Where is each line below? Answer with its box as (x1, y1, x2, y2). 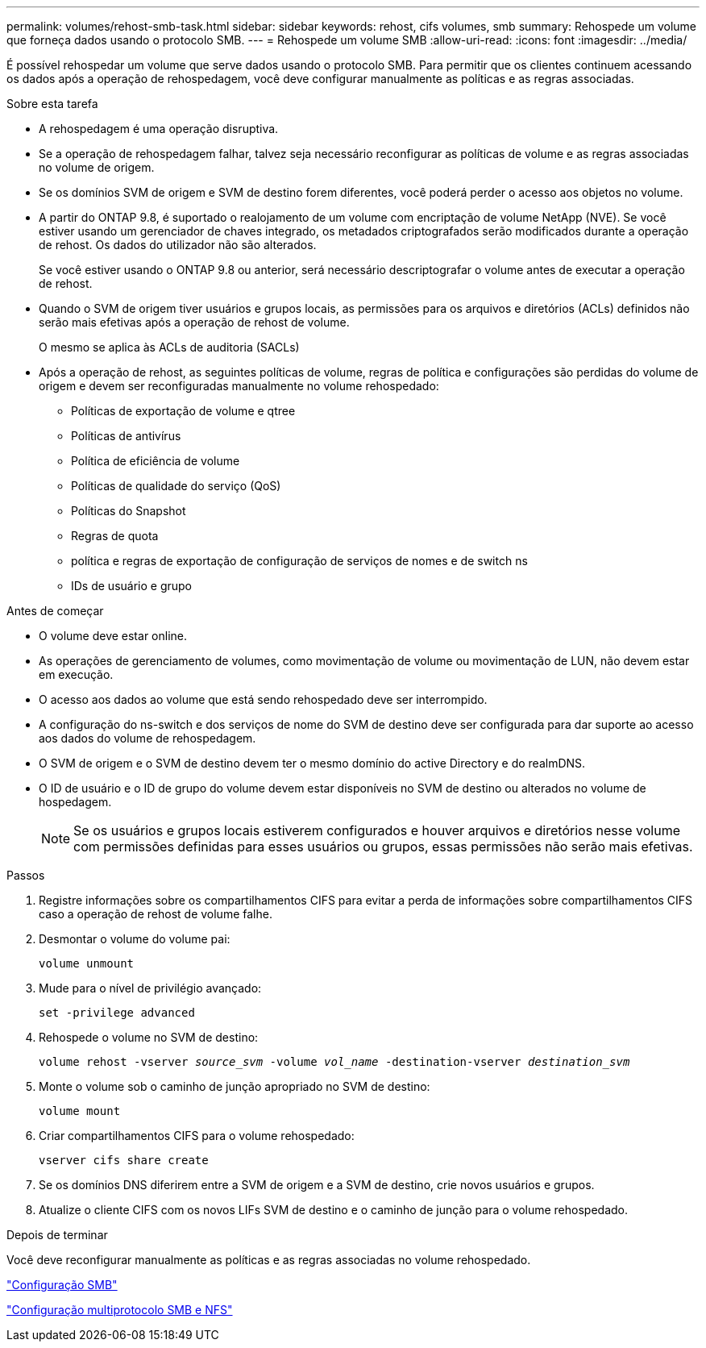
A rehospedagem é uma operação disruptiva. (39, 122, 279, 135)
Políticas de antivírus (71, 429, 181, 443)
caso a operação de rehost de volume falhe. (39, 907, 272, 921)
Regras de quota (71, 529, 159, 543)
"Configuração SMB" (6, 1278, 118, 1292)
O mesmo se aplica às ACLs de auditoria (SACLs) (39, 340, 300, 354)
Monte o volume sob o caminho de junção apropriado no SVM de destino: (39, 1080, 430, 1093)
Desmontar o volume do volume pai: (39, 932, 230, 946)
